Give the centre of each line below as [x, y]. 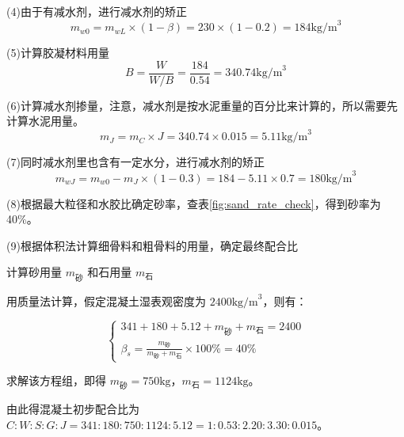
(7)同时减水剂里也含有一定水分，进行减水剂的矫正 [135, 162]
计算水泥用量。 [45, 121]
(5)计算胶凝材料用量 [58, 53]
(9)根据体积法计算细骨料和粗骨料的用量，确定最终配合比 [152, 245]
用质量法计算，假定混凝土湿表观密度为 [106, 300]
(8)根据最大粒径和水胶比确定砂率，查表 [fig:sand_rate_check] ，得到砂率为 [194, 203]
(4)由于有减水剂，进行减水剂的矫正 [97, 11]
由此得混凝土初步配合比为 [73, 409]
